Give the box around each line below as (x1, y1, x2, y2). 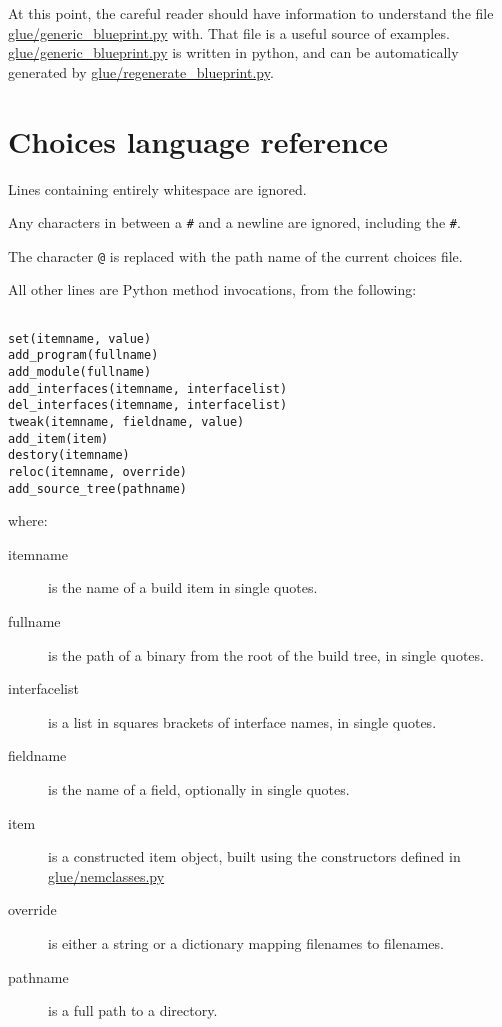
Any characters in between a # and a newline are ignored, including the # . (8, 212, 461, 233)
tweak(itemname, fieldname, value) (8, 414, 245, 429)
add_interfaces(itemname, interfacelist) (8, 381, 288, 396)
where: (8, 510, 48, 531)
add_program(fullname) (8, 348, 159, 363)
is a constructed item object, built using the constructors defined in (48, 846, 461, 867)
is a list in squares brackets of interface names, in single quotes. (48, 711, 437, 732)
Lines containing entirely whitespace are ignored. (8, 178, 307, 199)
